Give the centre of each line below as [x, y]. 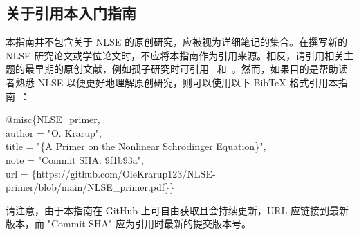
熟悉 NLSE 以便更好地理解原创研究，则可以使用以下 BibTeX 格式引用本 [176, 82]
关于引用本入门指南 [71, 13]
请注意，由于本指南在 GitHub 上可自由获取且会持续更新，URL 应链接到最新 [177, 210]
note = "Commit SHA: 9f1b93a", [75, 159]
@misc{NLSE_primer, [53, 119]
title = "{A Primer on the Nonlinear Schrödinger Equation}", [136, 146]
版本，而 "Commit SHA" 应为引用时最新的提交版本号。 [129, 224]
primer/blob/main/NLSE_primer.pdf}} [90, 187]
